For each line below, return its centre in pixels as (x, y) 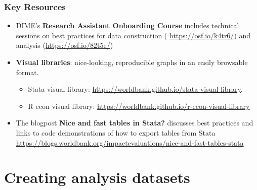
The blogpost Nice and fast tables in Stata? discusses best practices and (135, 123)
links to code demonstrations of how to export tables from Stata (116, 132)
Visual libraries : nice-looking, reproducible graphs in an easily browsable (132, 62)
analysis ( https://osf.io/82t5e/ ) (65, 45)
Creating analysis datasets (97, 177)
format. (27, 72)
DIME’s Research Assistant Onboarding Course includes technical (127, 25)
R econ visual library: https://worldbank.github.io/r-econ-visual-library (139, 106)
